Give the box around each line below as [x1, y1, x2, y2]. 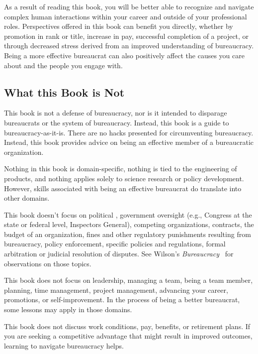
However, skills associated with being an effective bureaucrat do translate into [4, 183, 242, 193]
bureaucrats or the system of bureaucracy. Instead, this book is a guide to [4, 117, 229, 127]
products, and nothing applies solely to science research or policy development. [4, 173, 244, 183]
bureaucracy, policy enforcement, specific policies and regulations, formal [4, 238, 226, 249]
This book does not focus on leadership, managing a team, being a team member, [4, 275, 253, 285]
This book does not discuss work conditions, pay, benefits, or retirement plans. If [4, 321, 251, 331]
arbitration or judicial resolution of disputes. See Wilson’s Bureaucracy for [4, 248, 234, 259]
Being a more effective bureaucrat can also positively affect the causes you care [4, 50, 245, 60]
